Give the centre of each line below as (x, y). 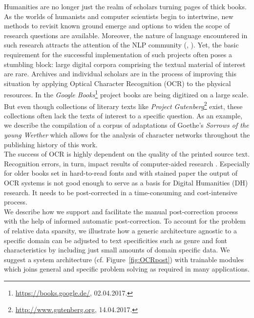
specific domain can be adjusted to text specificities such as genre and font (116, 240)
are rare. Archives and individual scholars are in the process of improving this (120, 74)
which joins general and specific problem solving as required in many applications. (127, 269)
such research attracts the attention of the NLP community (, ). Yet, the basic (121, 45)
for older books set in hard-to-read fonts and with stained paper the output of (121, 173)
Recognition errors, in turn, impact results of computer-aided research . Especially (127, 163)
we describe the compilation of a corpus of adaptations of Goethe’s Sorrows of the (127, 125)
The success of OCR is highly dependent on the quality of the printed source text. (127, 154)
